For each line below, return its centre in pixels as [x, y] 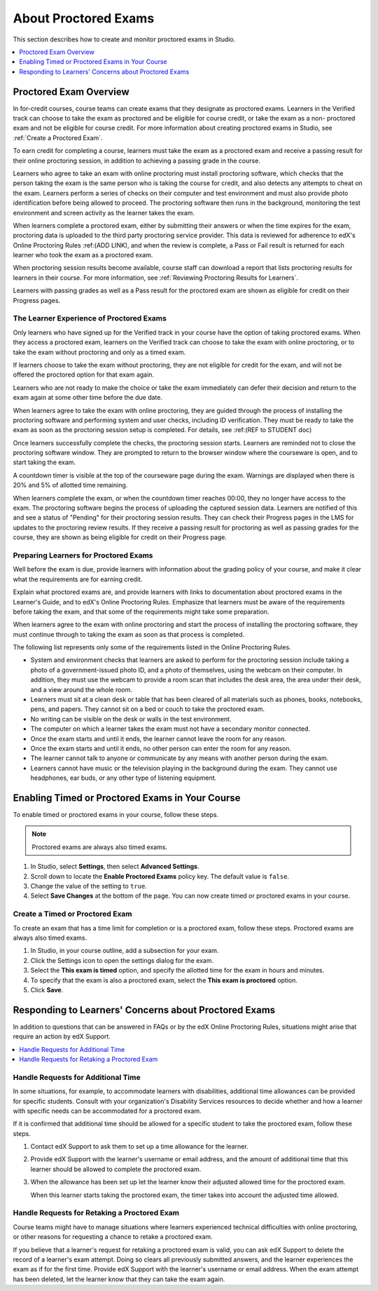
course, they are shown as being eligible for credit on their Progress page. [120, 537]
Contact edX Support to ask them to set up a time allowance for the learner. [139, 1147]
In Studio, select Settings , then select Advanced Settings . [115, 867]
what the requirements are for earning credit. [78, 579]
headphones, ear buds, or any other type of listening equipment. [124, 778]
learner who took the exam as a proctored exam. [83, 255]
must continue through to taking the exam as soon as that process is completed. [129, 634]
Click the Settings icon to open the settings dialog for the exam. [122, 960]
